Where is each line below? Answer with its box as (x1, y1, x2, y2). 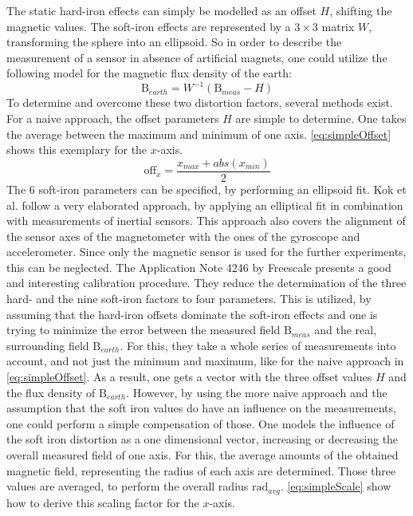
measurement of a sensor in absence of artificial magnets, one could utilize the (6, 49, 387, 65)
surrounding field (6, 337, 89, 353)
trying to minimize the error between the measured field (6, 321, 281, 338)
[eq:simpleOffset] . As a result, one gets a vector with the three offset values (6, 368, 372, 385)
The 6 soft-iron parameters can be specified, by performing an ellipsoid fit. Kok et (6, 180, 407, 197)
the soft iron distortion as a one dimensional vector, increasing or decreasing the (6, 431, 399, 447)
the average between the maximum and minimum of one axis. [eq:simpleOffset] (6, 125, 391, 142)
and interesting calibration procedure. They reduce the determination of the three (6, 274, 407, 291)
